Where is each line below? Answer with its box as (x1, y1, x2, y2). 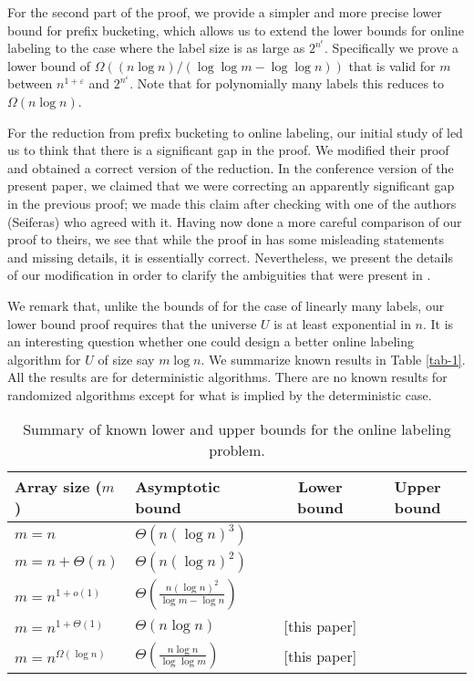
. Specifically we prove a (325, 38, 459, 57)
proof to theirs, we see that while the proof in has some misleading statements (7, 230, 444, 249)
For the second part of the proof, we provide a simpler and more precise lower (7, 3, 442, 21)
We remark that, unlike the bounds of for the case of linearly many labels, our (7, 295, 445, 315)
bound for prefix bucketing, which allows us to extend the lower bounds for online (7, 20, 464, 39)
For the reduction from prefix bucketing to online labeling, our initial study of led (7, 122, 463, 141)
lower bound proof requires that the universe (7, 314, 257, 333)
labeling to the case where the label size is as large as (7, 38, 305, 57)
